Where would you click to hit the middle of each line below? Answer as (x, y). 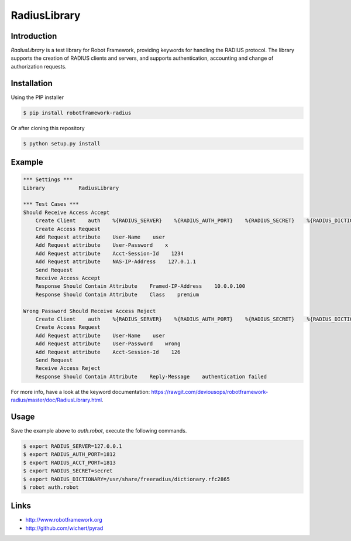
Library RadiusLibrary (71, 188)
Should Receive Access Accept (66, 212)
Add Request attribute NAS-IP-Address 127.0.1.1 (116, 262)
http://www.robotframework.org (64, 520)
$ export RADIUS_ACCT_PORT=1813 (70, 462)
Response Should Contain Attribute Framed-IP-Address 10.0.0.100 (140, 286)
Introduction (34, 36)
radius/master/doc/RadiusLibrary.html (56, 400)
